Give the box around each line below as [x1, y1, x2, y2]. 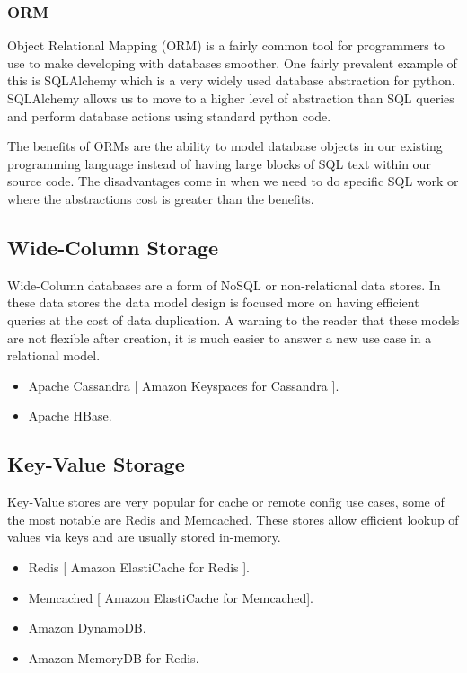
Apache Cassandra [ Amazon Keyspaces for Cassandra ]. [28, 376, 339, 394]
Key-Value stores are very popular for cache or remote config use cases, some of [7, 492, 445, 511]
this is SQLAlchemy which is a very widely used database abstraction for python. [7, 71, 455, 90]
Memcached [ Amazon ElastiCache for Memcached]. [28, 588, 314, 607]
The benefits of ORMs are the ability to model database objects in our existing [7, 137, 443, 155]
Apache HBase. [28, 406, 112, 425]
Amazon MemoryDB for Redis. [28, 648, 199, 667]
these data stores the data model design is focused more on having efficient [7, 293, 419, 312]
